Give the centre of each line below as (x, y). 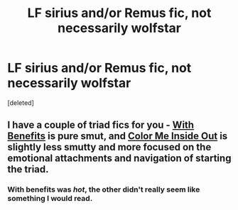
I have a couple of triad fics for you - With (101, 125)
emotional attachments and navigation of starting (119, 159)
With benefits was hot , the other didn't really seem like (104, 189)
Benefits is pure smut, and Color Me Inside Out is (118, 136)
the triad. (28, 169)
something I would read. (50, 199)
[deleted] (21, 103)
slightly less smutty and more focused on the (109, 147)
